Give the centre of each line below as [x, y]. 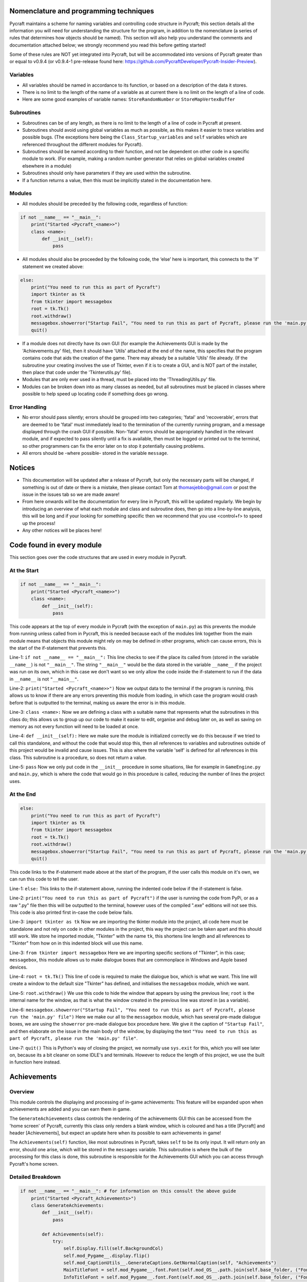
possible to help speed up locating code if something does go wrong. [95, 394]
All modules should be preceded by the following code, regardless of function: [105, 204]
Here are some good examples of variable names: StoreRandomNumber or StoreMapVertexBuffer [129, 99]
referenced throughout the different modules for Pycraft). [83, 144]
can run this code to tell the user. [44, 879]
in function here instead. [35, 1062]
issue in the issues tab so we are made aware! [71, 494]
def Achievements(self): [73, 1234]
